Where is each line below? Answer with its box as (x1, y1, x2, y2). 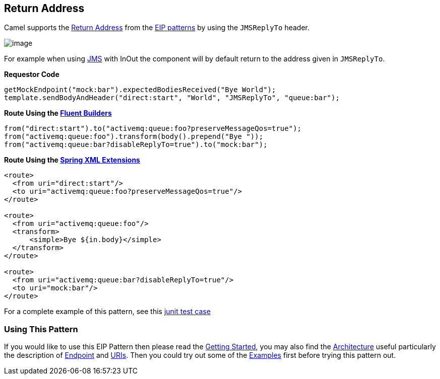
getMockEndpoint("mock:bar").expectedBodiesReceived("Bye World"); (4, 86, 276, 94)
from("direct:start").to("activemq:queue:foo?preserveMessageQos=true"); (4, 124, 302, 133)
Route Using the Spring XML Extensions (4, 156, 140, 165)
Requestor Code (4, 70, 59, 79)
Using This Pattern (4, 324, 78, 334)
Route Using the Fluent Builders (4, 109, 112, 118)
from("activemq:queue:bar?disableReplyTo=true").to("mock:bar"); (4, 140, 268, 149)
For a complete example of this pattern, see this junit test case (4, 307, 211, 316)
